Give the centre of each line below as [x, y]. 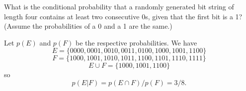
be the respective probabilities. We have [136, 42]
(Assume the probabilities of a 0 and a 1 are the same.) [88, 26]
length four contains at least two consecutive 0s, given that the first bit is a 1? [123, 16]
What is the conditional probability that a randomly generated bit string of [119, 6]
